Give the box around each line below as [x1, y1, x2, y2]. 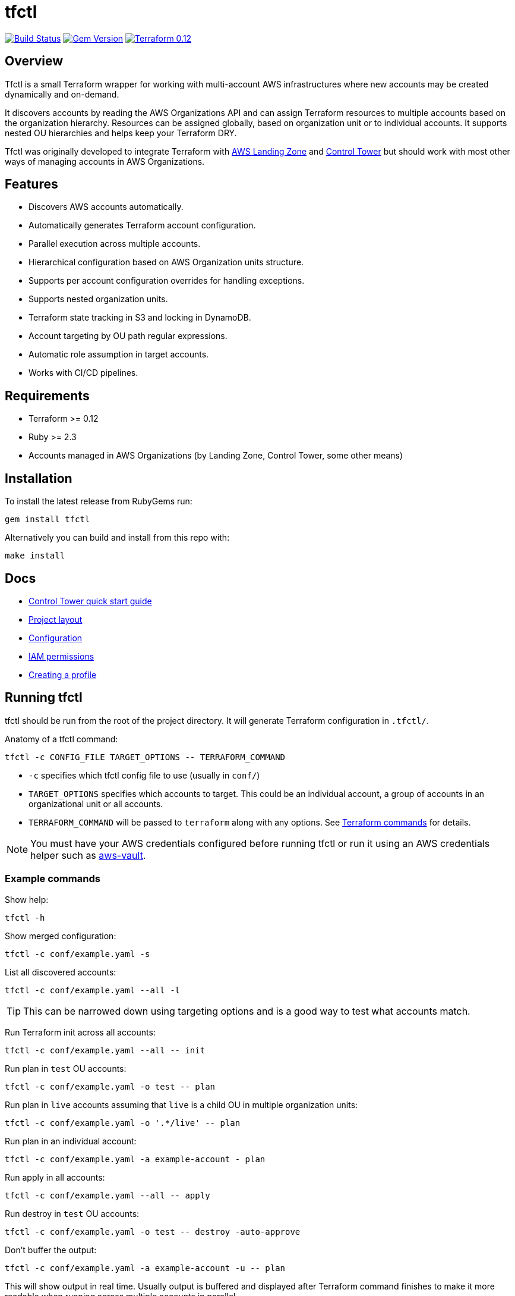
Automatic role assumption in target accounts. [29, 349, 209, 360]
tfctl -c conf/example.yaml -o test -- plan [5, 1081, 216, 1091]
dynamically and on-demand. [5, 89, 119, 99]
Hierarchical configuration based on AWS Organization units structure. [29, 257, 304, 268]
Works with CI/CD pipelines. [29, 368, 138, 378]
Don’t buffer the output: [5, 1244, 97, 1255]
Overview [5, 54, 64, 69]
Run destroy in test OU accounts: [5, 1208, 140, 1219]
